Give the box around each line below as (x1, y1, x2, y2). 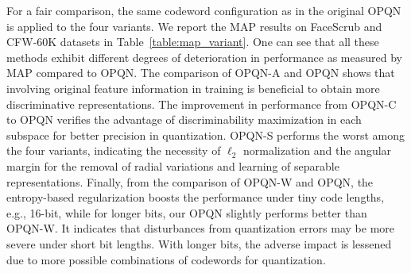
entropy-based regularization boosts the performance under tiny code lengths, (6, 189, 385, 206)
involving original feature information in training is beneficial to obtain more (6, 79, 380, 96)
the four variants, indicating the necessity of (6, 142, 221, 159)
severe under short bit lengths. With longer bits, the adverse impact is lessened (6, 235, 392, 252)
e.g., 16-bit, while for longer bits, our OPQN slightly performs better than (6, 204, 367, 221)
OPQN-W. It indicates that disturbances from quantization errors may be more (6, 220, 395, 236)
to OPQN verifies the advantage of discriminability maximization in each (6, 111, 362, 128)
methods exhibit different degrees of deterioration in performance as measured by (6, 48, 402, 65)
